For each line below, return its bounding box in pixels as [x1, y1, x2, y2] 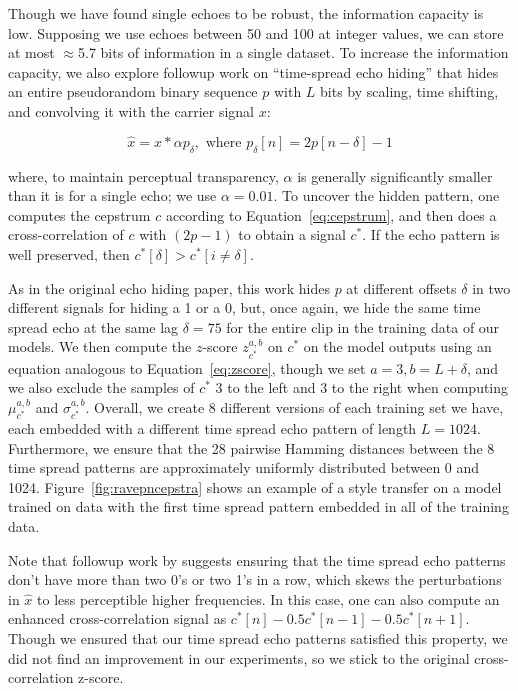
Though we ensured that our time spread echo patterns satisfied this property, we [8, 627, 508, 648]
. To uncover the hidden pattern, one [273, 185, 500, 206]
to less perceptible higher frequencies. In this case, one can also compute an [37, 588, 500, 609]
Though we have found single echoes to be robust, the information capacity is [8, 3, 484, 23]
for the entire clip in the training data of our [226, 316, 500, 337]
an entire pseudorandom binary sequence [8, 81, 258, 102]
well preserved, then [8, 243, 130, 264]
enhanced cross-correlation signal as [8, 608, 227, 629]
